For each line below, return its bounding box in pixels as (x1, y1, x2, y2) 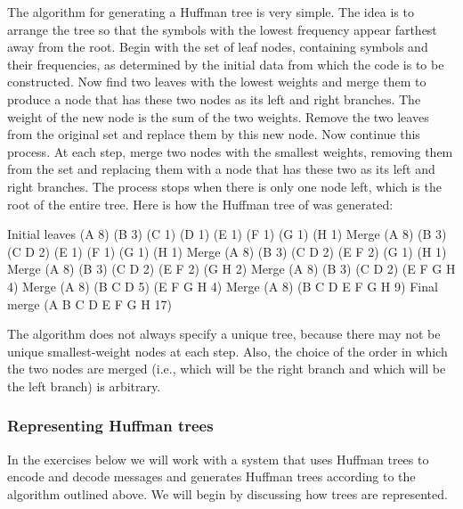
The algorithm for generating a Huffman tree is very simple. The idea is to (7, 3, 414, 21)
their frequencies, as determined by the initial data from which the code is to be (7, 54, 444, 73)
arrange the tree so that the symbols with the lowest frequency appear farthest (7, 20, 437, 38)
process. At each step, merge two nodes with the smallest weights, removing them (7, 142, 453, 160)
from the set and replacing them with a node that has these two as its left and (7, 160, 435, 178)
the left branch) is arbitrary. (7, 376, 161, 395)
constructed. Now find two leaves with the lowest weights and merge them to (7, 72, 426, 91)
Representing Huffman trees (7, 415, 214, 437)
